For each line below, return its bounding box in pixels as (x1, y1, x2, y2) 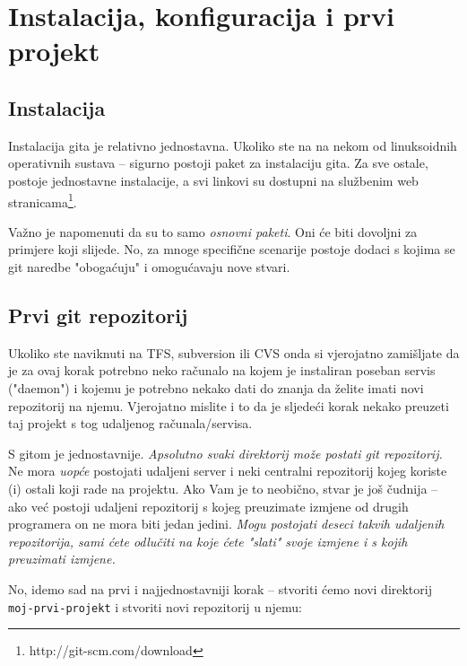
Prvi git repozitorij (8, 301, 188, 329)
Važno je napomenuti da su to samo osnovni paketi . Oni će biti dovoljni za (8, 222, 418, 241)
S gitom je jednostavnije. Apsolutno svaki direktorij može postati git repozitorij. (8, 443, 443, 462)
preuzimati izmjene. (8, 549, 116, 568)
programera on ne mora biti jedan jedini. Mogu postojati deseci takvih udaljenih (8, 514, 445, 533)
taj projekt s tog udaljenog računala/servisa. (8, 414, 253, 433)
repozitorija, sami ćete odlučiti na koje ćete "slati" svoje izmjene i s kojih (8, 531, 408, 550)
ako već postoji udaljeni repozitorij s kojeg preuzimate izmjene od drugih (8, 496, 409, 515)
